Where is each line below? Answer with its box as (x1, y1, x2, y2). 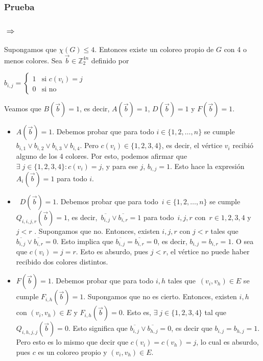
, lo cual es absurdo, (196, 336, 259, 347)
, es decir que (171, 323, 212, 333)
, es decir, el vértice (161, 140, 223, 151)
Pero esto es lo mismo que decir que (16, 336, 129, 347)
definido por (91, 55, 129, 65)
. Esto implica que (56, 235, 113, 246)
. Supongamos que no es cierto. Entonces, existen (83, 291, 237, 302)
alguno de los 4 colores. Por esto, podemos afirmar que (16, 150, 187, 161)
